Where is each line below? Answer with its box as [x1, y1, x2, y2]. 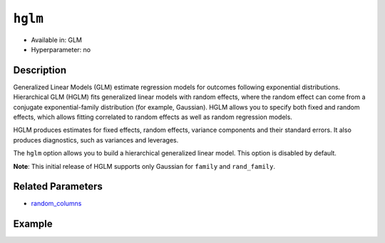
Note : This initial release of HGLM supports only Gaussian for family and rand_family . [13, 162, 276, 170]
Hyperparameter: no [31, 45, 91, 53]
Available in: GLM [31, 36, 82, 44]
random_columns [31, 200, 82, 208]
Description [13, 64, 67, 76]
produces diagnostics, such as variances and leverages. [13, 135, 179, 144]
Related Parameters [13, 180, 103, 192]
